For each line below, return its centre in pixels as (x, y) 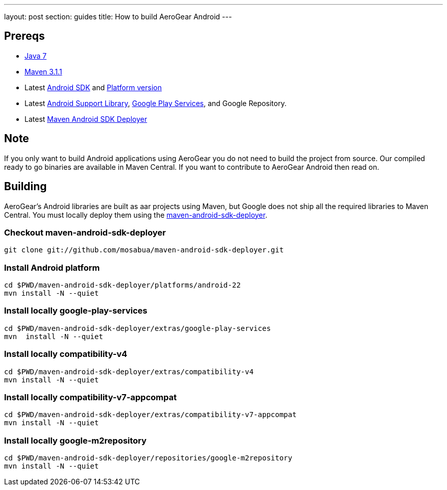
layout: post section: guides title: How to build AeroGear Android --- (118, 17)
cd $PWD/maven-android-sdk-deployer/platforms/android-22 (122, 285)
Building (26, 187)
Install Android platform (52, 267)
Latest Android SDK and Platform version (93, 87)
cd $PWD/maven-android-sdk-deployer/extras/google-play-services (138, 328)
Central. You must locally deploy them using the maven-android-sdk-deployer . (136, 215)
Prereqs (24, 36)
